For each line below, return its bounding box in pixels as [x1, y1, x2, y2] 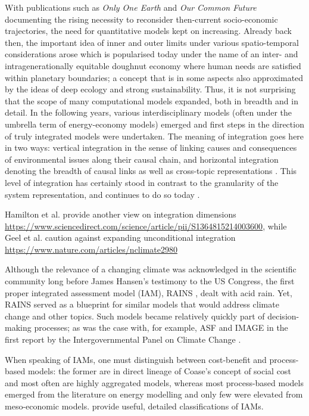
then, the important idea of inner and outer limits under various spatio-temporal [5, 36, 299, 48]
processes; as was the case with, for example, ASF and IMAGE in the [34, 321, 288, 334]
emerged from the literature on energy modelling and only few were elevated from [5, 388, 303, 401]
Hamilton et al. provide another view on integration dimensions [5, 208, 236, 221]
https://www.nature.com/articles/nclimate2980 [5, 243, 177, 255]
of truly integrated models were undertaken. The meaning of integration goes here [5, 129, 304, 142]
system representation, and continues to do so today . [5, 188, 200, 200]
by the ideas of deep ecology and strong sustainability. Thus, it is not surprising [5, 83, 296, 95]
